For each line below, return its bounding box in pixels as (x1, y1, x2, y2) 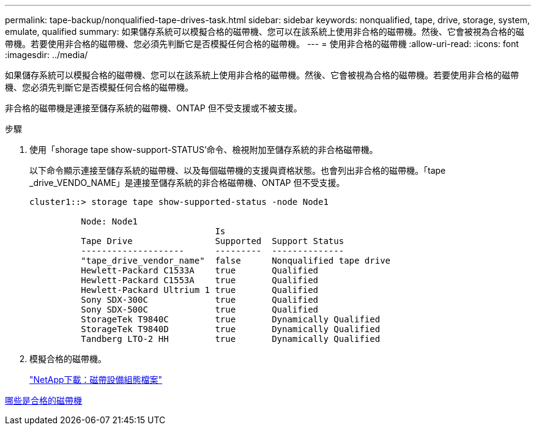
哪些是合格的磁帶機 (5, 395, 82, 406)
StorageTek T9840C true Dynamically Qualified (81, 314, 381, 324)
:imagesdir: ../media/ (5, 50, 88, 60)
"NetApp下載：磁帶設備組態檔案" (29, 374, 163, 385)
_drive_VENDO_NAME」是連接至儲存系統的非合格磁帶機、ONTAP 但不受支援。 (29, 177, 345, 188)
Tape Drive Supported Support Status (81, 236, 344, 246)
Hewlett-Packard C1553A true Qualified (81, 275, 319, 285)
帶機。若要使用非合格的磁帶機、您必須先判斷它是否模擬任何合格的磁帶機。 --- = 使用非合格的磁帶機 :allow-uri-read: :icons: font (5, 39, 519, 49)
